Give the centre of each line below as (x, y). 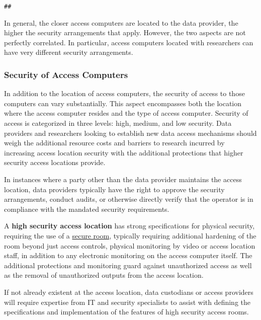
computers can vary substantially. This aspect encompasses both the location (123, 103)
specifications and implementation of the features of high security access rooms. (126, 312)
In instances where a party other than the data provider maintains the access (123, 179)
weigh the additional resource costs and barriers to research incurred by (114, 143)
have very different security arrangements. (69, 52)
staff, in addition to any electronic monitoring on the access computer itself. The (128, 255)
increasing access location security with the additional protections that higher (124, 152)
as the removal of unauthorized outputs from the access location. (104, 275)
